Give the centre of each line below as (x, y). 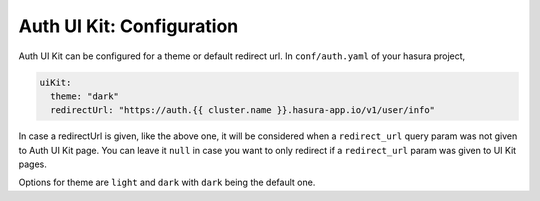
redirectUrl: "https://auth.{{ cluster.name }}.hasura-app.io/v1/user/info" (242, 110)
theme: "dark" (85, 96)
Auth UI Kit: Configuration (128, 26)
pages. (32, 164)
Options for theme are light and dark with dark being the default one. (167, 182)
